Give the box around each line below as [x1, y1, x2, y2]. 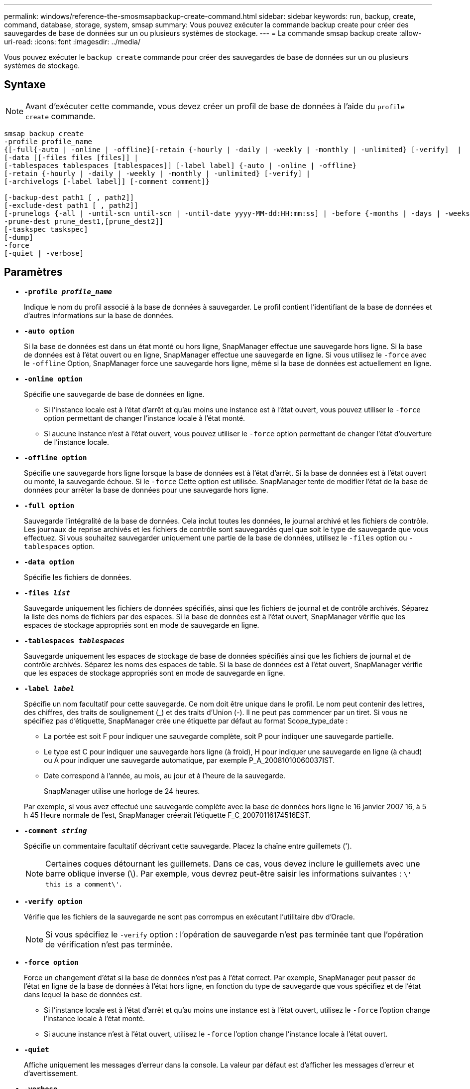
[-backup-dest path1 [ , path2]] [4, 193, 134, 201]
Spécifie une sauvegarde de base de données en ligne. [24, 389, 205, 398]
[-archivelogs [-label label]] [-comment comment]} [4, 177, 210, 185]
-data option [24, 557, 75, 566]
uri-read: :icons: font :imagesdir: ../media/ [4, 37, 140, 46]
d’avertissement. [24, 1069, 78, 1078]
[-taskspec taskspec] [4, 225, 88, 233]
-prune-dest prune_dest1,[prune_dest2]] [4, 217, 164, 225]
